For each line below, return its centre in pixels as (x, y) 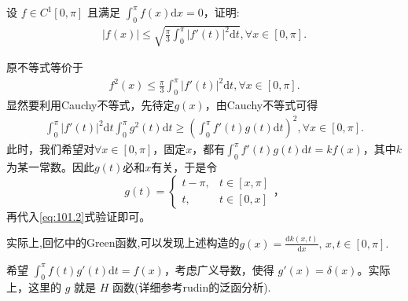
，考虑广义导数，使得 (219, 269)
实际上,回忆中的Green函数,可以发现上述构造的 (123, 242)
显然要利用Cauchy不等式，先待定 (90, 105)
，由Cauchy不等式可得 (261, 105)
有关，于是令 (184, 167)
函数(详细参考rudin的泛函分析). (191, 287)
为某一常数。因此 (50, 167)
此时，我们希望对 (50, 149)
